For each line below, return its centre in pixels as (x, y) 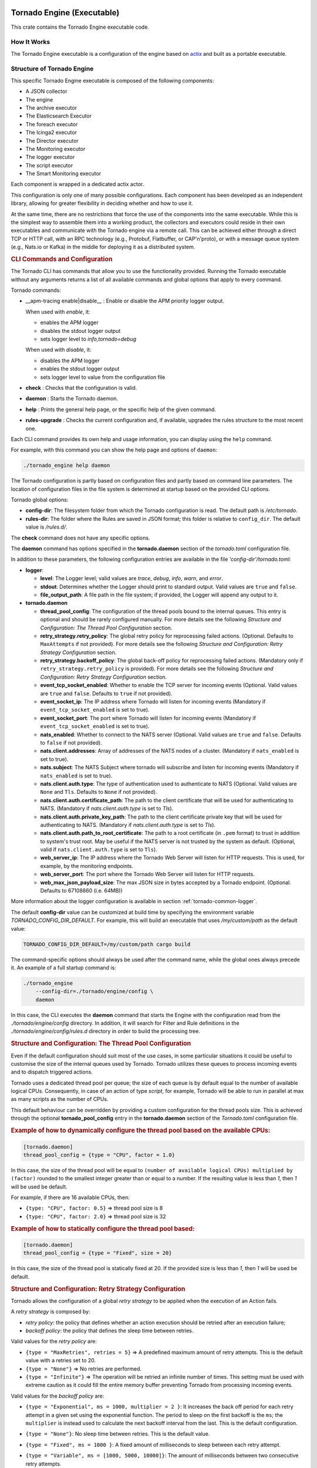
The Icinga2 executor (51, 133)
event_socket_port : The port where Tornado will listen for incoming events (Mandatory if (148, 718)
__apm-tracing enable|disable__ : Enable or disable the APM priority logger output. (125, 301)
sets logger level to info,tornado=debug (88, 339)
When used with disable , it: (58, 350)
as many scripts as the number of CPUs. (60, 1099)
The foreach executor (52, 124)
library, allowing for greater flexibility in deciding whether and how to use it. (102, 203)
